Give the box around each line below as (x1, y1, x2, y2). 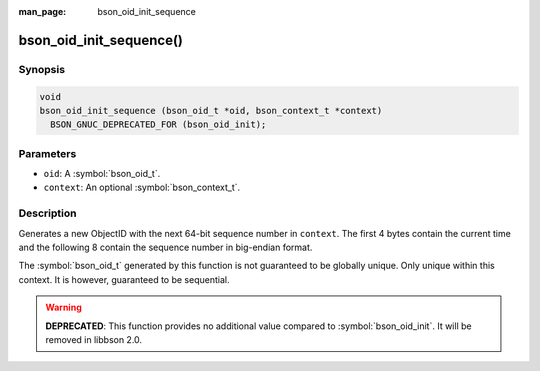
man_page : (18, 6, 67, 17)
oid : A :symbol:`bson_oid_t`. (43, 168, 161, 180)
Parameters (18, 146, 77, 160)
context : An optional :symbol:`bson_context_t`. (43, 181, 241, 194)
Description (18, 206, 77, 220)
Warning (45, 301, 82, 314)
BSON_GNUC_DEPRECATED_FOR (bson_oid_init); (50, 119, 267, 130)
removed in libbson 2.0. (45, 333, 143, 345)
